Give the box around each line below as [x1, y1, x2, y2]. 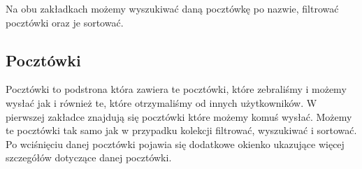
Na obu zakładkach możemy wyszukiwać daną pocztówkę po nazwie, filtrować [6, 1, 339, 15]
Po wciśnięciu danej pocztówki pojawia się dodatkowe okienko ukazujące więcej [6, 136, 345, 151]
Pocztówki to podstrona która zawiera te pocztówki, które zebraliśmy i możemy [6, 82, 347, 96]
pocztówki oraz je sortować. [6, 15, 124, 29]
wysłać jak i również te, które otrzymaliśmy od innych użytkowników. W [6, 95, 317, 110]
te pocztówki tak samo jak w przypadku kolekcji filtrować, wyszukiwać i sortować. [6, 123, 357, 138]
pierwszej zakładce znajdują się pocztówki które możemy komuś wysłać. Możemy [6, 109, 352, 124]
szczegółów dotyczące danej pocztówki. [6, 150, 172, 165]
